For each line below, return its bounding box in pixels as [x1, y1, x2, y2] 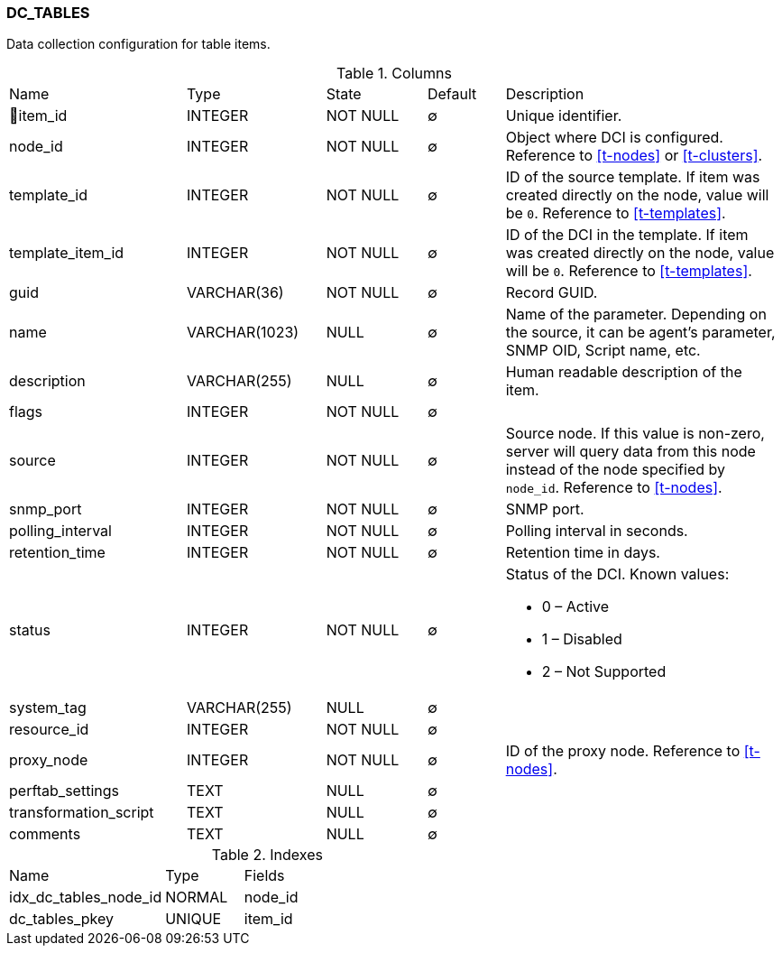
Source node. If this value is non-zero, [505, 424, 765, 443]
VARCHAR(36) [187, 283, 284, 302]
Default [427, 85, 477, 104]
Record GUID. [505, 283, 598, 302]
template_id [9, 186, 87, 205]
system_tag [9, 699, 87, 717]
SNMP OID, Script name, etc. [505, 341, 701, 360]
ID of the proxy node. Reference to [505, 742, 741, 761]
